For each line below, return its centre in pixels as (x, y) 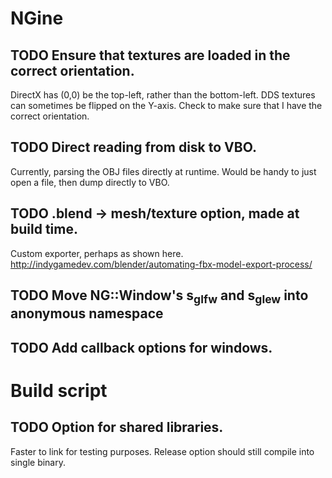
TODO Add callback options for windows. (141, 347)
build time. (44, 229)
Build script (59, 390)
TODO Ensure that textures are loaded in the (150, 55)
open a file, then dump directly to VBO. (90, 182)
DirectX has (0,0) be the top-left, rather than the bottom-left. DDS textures (163, 95)
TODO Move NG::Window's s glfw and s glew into (159, 297)
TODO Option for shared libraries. (117, 427)
